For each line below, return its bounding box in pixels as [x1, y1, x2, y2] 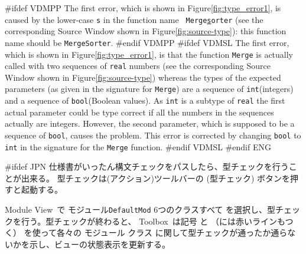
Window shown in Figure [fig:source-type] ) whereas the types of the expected [5, 71, 281, 83]
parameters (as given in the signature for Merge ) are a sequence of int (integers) [5, 83, 294, 95]
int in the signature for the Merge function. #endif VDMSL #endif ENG [5, 140, 271, 153]
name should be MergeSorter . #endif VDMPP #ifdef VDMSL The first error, [5, 36, 289, 48]
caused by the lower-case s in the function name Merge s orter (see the [5, 13, 263, 25]
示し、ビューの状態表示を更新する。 [29, 237, 170, 250]
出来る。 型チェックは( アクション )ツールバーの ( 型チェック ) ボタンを [21, 171, 291, 184]
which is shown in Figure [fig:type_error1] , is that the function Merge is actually [5, 48, 294, 60]
